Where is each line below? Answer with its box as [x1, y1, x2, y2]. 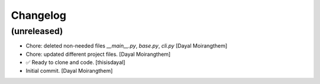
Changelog [11, 9, 66, 22]
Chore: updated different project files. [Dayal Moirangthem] [25, 51, 171, 58]
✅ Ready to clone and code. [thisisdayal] [25, 59, 126, 66]
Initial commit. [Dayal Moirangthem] [25, 67, 113, 74]
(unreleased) [11, 26, 63, 36]
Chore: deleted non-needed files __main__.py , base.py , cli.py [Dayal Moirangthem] [25, 42, 228, 49]
